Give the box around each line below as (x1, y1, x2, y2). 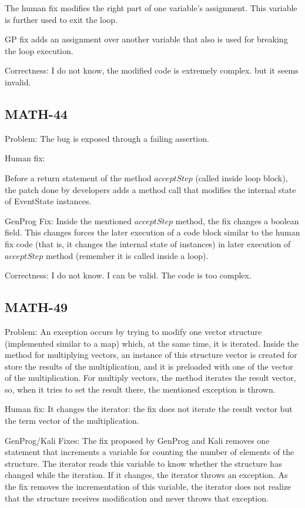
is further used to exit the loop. (5, 13, 118, 25)
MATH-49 (5, 298, 68, 316)
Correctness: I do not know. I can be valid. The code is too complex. (5, 269, 252, 281)
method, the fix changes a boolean (175, 214, 299, 227)
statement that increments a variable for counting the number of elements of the (5, 446, 294, 458)
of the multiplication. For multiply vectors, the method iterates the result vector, (5, 371, 296, 384)
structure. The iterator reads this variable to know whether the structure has (5, 457, 282, 469)
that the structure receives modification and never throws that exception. (5, 492, 269, 504)
